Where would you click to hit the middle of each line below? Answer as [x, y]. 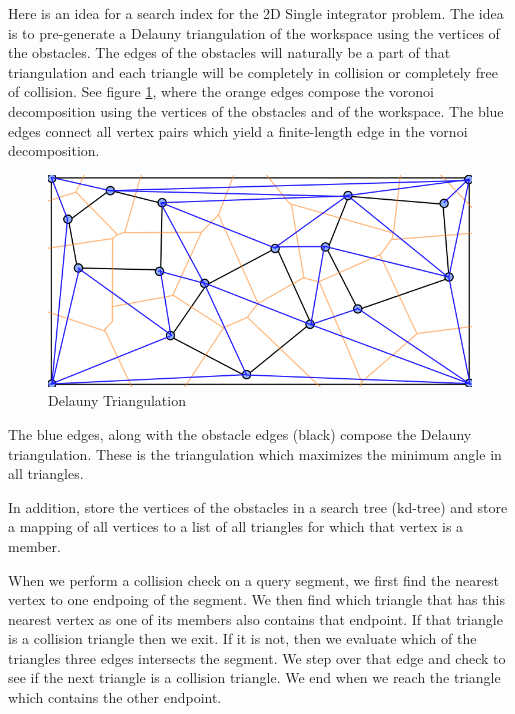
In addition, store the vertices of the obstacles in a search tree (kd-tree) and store [258, 506]
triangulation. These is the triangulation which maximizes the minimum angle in [255, 453]
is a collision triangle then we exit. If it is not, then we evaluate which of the [242, 638]
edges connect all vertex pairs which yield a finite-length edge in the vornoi [238, 130]
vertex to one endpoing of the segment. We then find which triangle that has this [256, 599]
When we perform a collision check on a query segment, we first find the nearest [253, 579]
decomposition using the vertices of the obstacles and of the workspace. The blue [256, 110]
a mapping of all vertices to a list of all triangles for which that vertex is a [236, 526]
